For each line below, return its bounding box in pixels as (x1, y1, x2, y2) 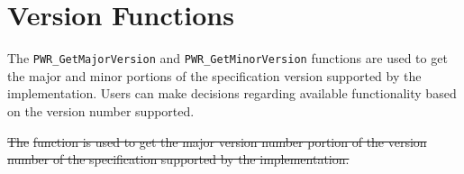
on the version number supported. (7, 101, 195, 120)
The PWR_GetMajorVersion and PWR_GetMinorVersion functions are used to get (7, 49, 448, 68)
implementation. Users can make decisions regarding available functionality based (7, 84, 457, 103)
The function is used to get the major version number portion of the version (7, 132, 427, 151)
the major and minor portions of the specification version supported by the (7, 66, 422, 85)
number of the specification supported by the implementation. (7, 150, 350, 169)
